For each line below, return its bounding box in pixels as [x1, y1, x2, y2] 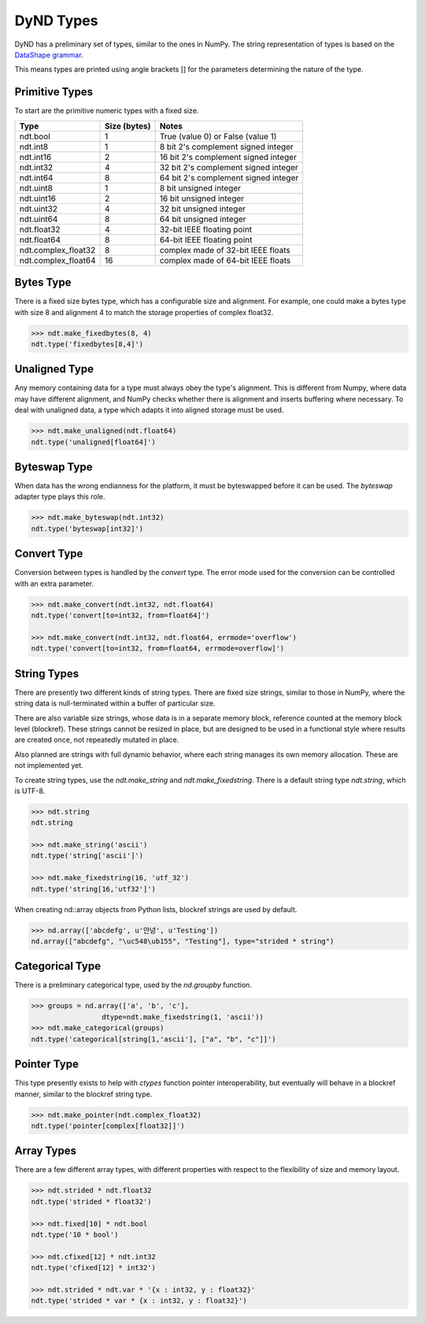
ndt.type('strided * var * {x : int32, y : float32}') [31, 1296, 247, 1305]
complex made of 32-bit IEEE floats [159, 244, 291, 255]
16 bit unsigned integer [159, 193, 245, 204]
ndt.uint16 [19, 193, 57, 204]
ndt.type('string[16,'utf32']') [31, 885, 157, 893]
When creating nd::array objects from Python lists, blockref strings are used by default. [14, 904, 297, 914]
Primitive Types [14, 85, 94, 98]
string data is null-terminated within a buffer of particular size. [14, 699, 216, 708]
